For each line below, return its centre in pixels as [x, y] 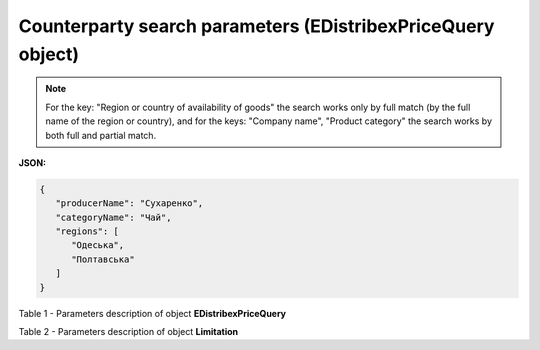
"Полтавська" [103, 259]
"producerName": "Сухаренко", [129, 203]
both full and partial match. [101, 135]
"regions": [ [87, 231]
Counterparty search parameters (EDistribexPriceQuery [256, 26]
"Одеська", [98, 245]
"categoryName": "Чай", [113, 217]
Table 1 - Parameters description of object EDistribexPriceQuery [152, 313]
